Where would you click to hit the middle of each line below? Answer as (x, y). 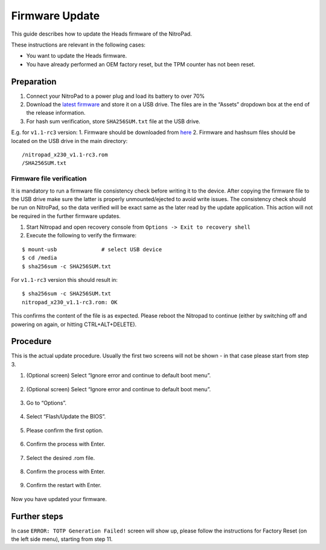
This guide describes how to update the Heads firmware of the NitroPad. (102, 34)
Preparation (34, 82)
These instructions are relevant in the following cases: (78, 45)
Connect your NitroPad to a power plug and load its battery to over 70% (116, 96)
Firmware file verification (49, 179)
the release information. (56, 113)
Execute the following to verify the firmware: (81, 235)
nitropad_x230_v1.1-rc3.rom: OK (70, 302)
